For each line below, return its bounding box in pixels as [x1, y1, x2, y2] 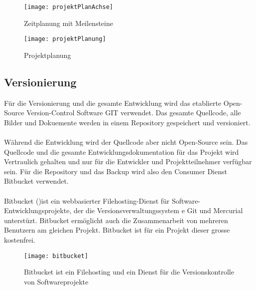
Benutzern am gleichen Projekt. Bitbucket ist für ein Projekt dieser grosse [4, 225, 230, 235]
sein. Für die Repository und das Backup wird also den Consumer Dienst [4, 166, 227, 176]
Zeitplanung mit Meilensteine [24, 17, 113, 28]
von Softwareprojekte [24, 276, 89, 287]
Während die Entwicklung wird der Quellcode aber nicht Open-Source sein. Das [4, 137, 248, 147]
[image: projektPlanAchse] [24, 3, 113, 10]
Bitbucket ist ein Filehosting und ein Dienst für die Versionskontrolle [24, 267, 234, 277]
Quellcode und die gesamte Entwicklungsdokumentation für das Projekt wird [4, 146, 239, 157]
